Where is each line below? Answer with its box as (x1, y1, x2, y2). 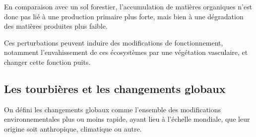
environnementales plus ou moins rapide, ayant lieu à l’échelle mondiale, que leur (4, 114, 250, 124)
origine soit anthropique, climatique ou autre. (4, 123, 142, 134)
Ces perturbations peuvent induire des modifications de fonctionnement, (4, 37, 223, 47)
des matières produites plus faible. (4, 21, 108, 31)
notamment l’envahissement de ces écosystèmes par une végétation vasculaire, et (4, 47, 248, 57)
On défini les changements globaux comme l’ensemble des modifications (4, 104, 221, 114)
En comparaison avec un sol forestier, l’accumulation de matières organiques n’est (4, 1, 253, 11)
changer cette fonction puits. (4, 56, 91, 67)
